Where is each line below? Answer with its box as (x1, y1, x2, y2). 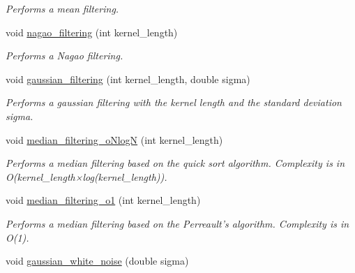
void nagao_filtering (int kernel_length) (6, 24, 178, 39)
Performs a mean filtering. (6, 1, 119, 15)
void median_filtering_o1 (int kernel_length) (6, 193, 201, 207)
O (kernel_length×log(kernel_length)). (6, 169, 167, 184)
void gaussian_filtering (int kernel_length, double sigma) (6, 71, 250, 86)
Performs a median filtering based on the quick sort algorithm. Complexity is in (6, 156, 345, 170)
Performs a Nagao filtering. (6, 48, 123, 63)
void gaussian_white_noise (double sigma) (6, 253, 189, 268)
